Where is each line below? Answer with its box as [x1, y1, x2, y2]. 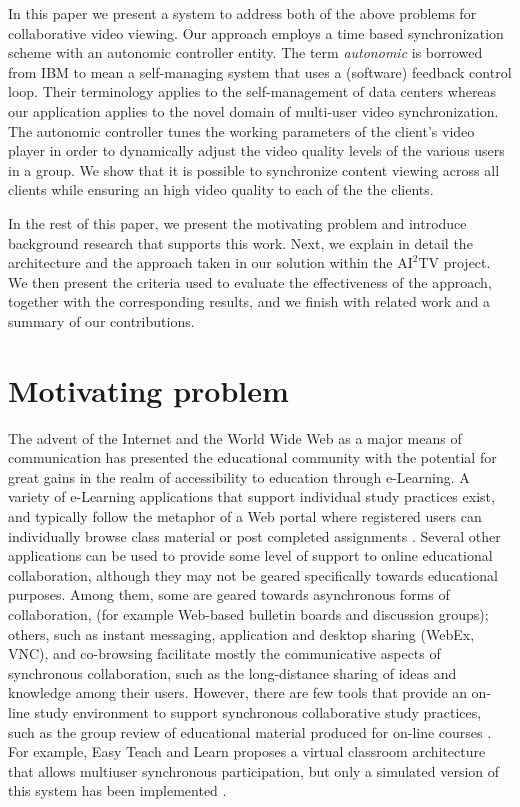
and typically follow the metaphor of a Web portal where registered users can [8, 506, 482, 526]
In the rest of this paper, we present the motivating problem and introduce [8, 212, 467, 233]
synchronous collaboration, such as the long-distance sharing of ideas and [8, 662, 457, 683]
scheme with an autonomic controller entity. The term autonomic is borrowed [8, 42, 483, 63]
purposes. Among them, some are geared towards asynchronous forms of [8, 584, 450, 605]
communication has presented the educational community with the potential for [8, 447, 497, 468]
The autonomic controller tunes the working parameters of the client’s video [8, 120, 475, 141]
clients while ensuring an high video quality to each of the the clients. [8, 179, 434, 200]
